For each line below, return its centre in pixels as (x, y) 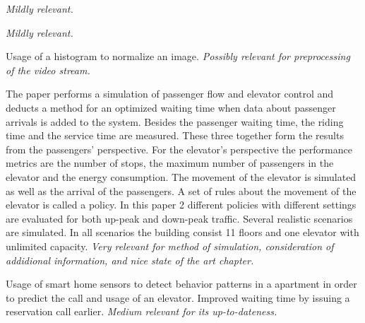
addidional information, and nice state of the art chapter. (130, 260)
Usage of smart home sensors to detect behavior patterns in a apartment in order (181, 284)
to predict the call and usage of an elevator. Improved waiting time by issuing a (178, 297)
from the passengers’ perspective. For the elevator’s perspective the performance (179, 149)
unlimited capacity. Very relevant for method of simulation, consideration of (170, 246)
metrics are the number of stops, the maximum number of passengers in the (170, 163)
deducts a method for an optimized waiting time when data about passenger (171, 107)
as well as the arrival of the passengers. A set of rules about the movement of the (181, 190)
